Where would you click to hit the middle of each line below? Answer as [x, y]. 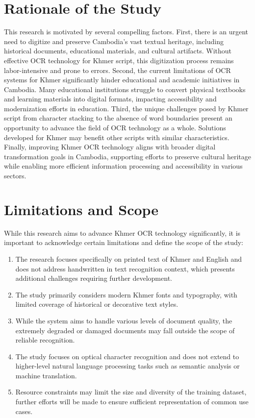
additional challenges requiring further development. [94, 278]
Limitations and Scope [81, 209]
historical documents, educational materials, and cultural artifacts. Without [118, 51]
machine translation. [46, 375]
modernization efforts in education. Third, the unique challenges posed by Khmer [126, 108]
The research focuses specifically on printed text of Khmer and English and [128, 258]
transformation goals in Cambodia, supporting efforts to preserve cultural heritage [127, 156]
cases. [24, 411]
